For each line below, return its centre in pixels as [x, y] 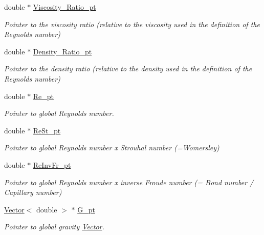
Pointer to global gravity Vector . [54, 227]
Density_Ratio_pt [62, 51]
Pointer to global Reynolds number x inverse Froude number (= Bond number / [129, 182]
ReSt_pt [47, 130]
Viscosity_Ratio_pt [64, 7]
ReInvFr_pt [52, 164]
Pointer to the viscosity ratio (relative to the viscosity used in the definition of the [132, 24]
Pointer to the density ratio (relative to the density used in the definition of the [128, 68]
